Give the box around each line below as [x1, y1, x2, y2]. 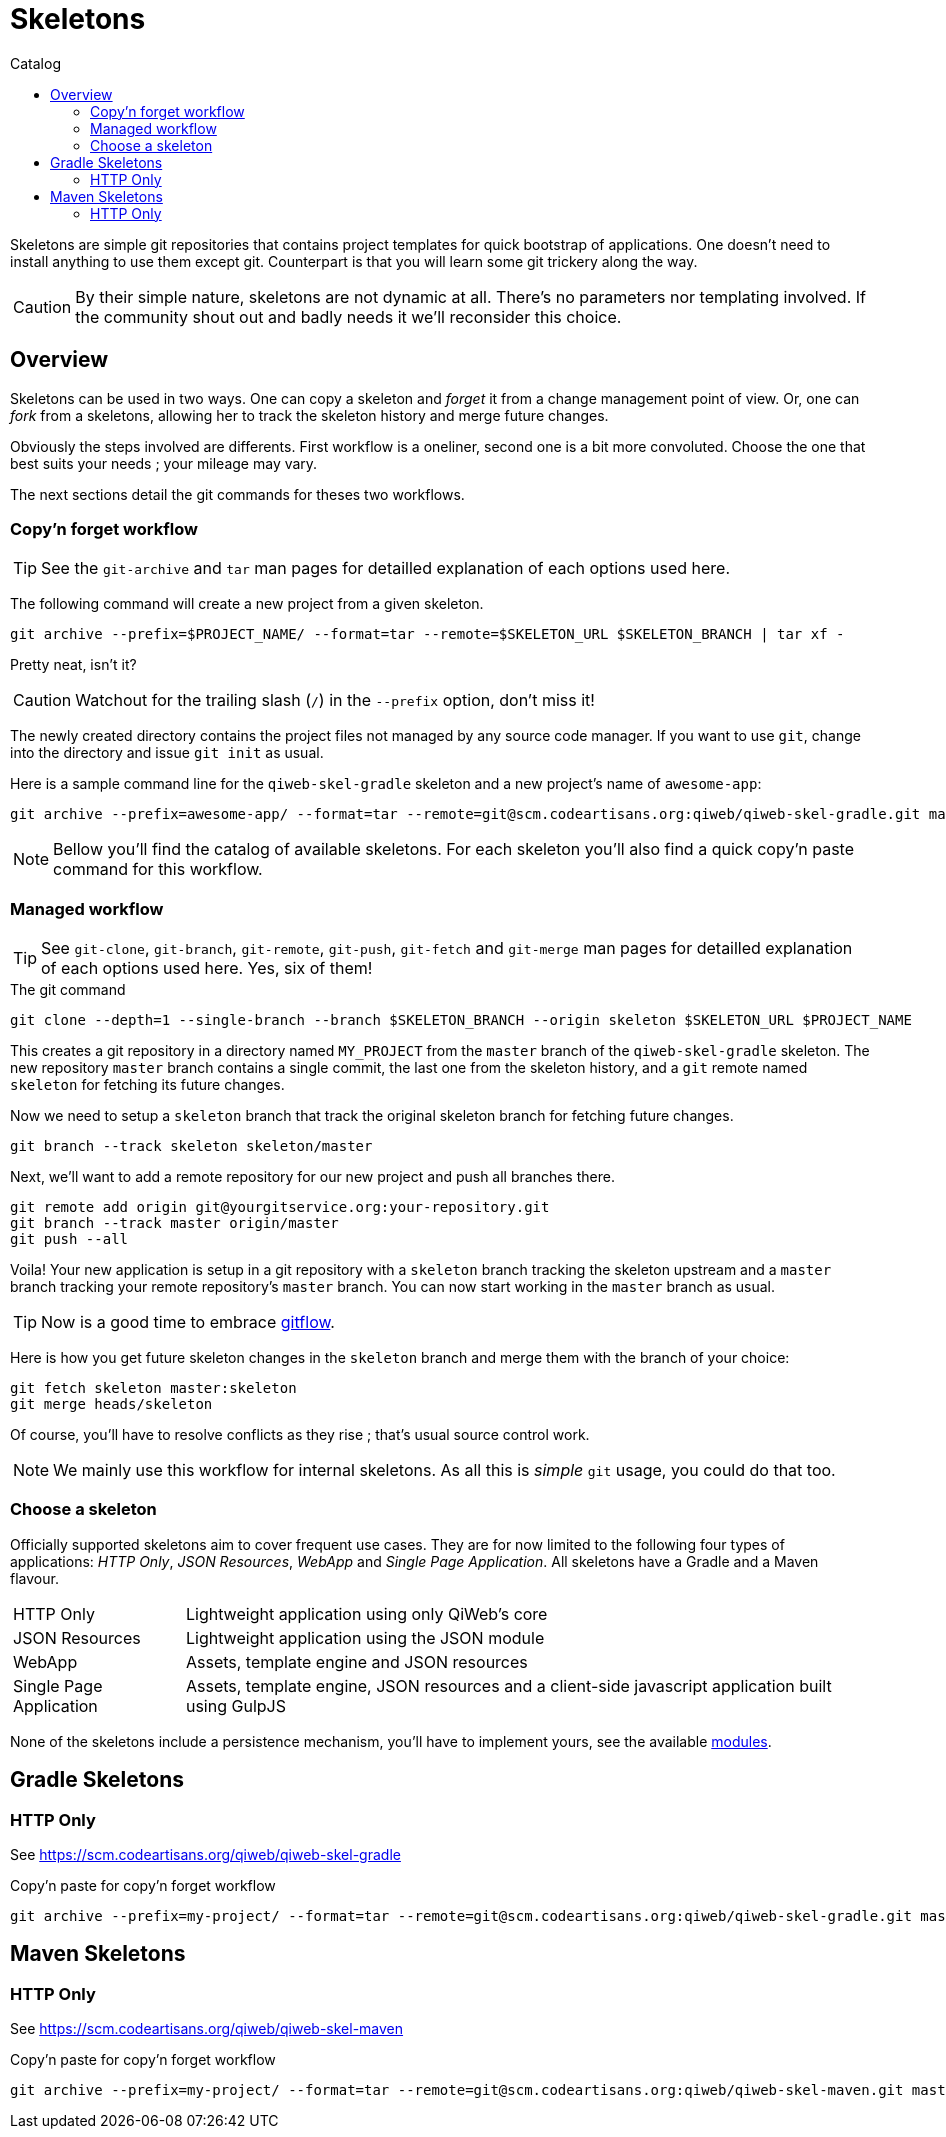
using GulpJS [185, 1695, 286, 1716]
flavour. [10, 1569, 59, 1587]
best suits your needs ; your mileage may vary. [10, 454, 318, 472]
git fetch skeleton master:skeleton [10, 1380, 297, 1397]
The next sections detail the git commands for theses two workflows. [10, 485, 465, 503]
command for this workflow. [53, 859, 263, 880]
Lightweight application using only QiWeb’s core [185, 1603, 548, 1624]
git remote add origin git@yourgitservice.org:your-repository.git [10, 1199, 550, 1216]
